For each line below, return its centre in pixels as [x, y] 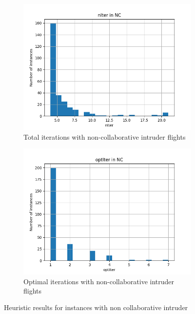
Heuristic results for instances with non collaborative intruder [96, 307]
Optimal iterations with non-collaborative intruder [99, 281]
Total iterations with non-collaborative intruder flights [105, 136]
